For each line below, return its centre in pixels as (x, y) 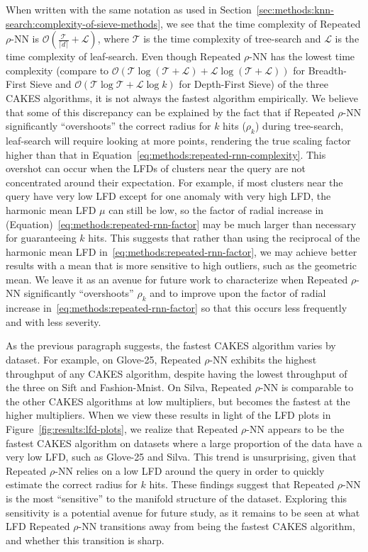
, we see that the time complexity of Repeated (261, 23)
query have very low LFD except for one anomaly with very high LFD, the (168, 196)
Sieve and (51, 84)
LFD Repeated (38, 526)
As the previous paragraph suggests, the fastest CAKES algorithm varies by (171, 345)
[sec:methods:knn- (295, 9)
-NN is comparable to (307, 387)
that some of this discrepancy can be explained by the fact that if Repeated (170, 112)
